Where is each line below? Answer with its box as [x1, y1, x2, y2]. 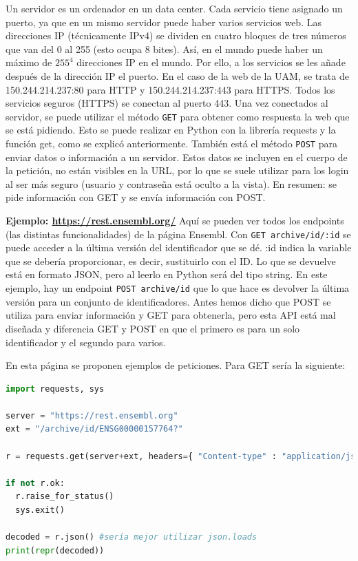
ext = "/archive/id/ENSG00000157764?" [6, 424, 183, 434]
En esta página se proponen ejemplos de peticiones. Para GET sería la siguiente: [6, 358, 346, 372]
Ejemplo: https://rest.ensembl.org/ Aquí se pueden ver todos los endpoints [6, 213, 344, 228]
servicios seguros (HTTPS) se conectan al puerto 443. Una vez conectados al [6, 96, 328, 110]
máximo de [6, 55, 52, 70]
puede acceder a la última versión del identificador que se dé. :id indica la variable [6, 240, 352, 255]
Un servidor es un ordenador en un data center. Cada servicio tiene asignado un [6, 1, 343, 15]
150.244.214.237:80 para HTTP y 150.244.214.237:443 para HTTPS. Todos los [6, 82, 335, 96]
